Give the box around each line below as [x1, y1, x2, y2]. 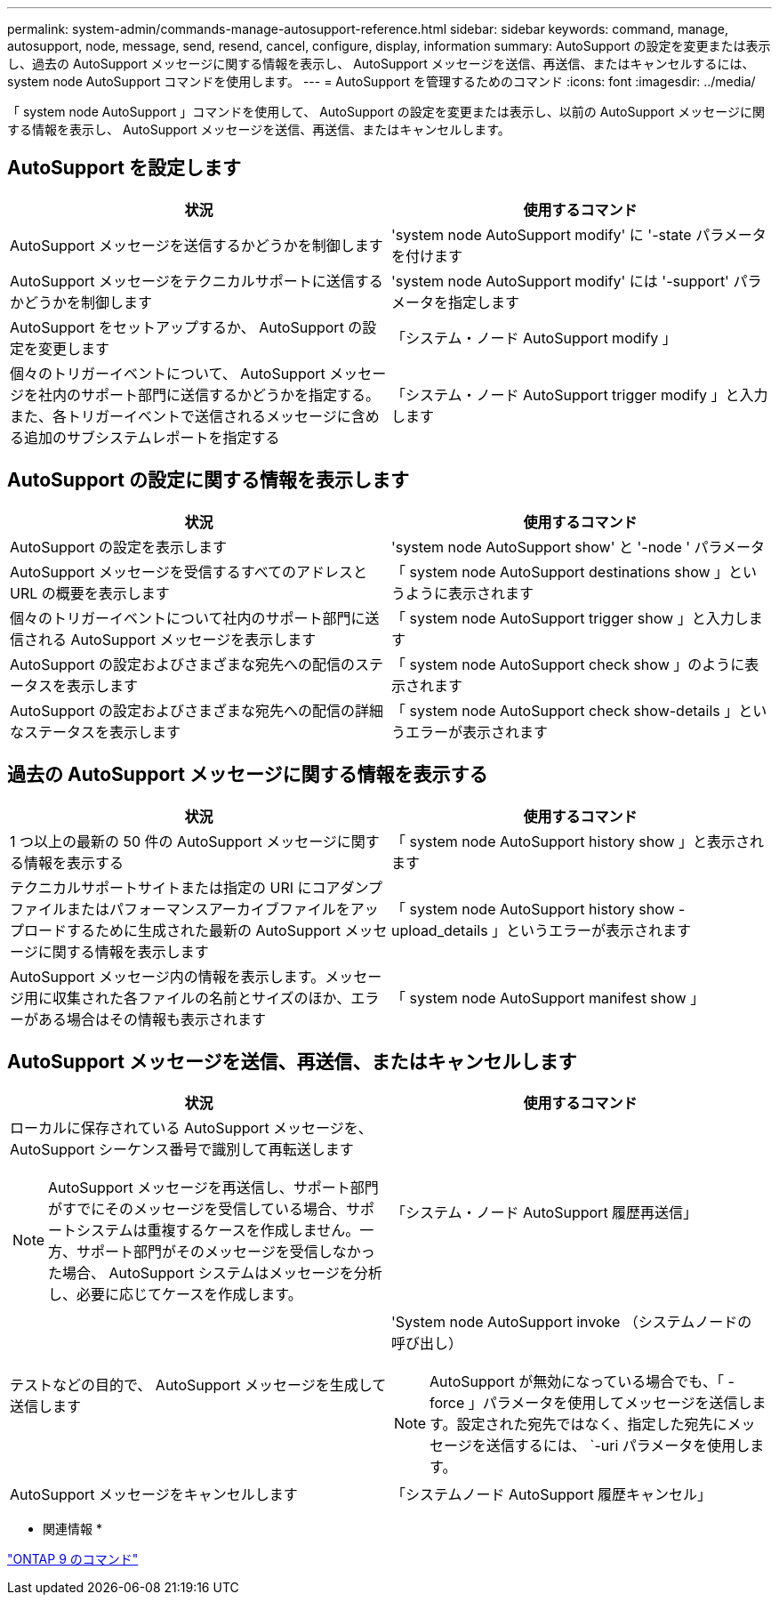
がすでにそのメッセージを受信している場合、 [48, 1200, 347, 1219]
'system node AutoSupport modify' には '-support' [391, 271, 729, 290]
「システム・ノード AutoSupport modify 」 [391, 328, 677, 347]
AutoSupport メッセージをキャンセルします [10, 1485, 298, 1504]
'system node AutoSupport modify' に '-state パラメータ [391, 225, 767, 244]
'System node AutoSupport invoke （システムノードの [391, 1313, 752, 1332]
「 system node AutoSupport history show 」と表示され [391, 832, 765, 850]
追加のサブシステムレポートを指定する [24, 428, 280, 447]
